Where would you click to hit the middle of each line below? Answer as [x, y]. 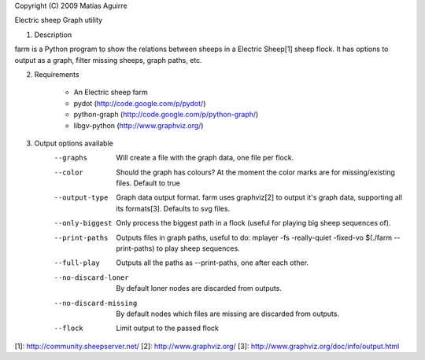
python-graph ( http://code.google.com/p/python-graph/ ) [166, 115]
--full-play [77, 263]
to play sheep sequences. [198, 248]
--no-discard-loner [91, 277]
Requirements [57, 74]
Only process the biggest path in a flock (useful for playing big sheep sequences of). [253, 223]
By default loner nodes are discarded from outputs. [199, 288]
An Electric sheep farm [111, 92]
